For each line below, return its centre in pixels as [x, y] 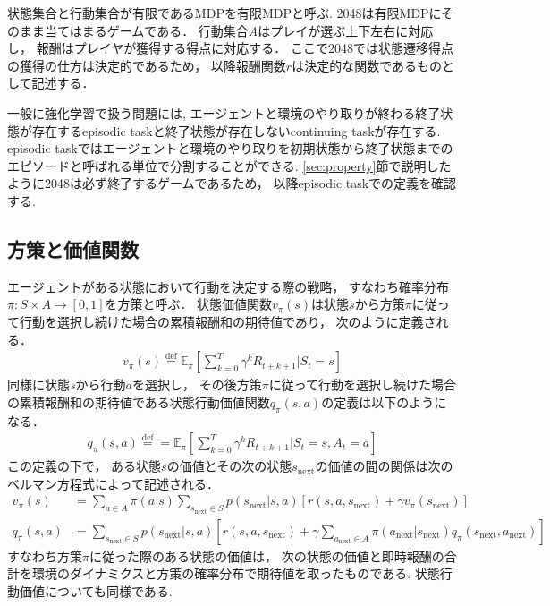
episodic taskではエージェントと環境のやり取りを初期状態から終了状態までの [230, 148]
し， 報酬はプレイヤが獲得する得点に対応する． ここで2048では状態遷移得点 [230, 48]
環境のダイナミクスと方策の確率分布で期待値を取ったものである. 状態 [236, 573]
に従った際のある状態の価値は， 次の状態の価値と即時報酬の [267, 555]
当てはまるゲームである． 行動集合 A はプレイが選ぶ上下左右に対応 [239, 30]
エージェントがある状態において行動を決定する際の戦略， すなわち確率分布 [228, 286]
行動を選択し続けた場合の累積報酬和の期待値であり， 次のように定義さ [228, 321]
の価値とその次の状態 [229, 466]
